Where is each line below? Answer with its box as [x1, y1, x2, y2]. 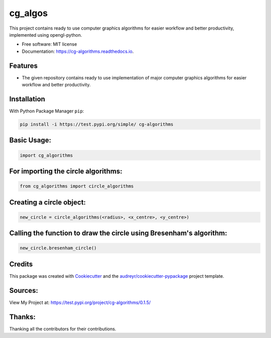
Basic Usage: [9, 136, 51, 145]
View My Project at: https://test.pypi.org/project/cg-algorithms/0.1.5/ [9, 299, 151, 305]
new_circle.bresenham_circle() [20, 245, 97, 251]
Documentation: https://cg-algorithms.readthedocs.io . [22, 48, 134, 54]
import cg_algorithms [20, 152, 73, 158]
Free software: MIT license [22, 41, 77, 47]
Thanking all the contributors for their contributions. [9, 325, 116, 331]
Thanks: [9, 312, 36, 321]
